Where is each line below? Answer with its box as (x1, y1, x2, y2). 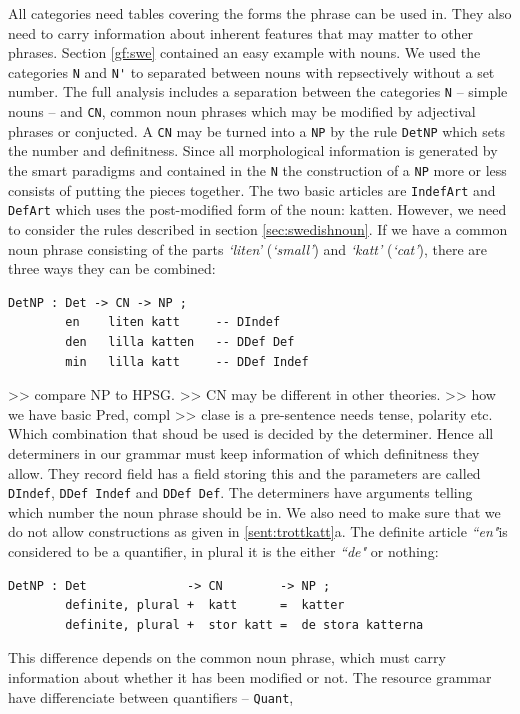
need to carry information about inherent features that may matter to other (8, 22, 474, 43)
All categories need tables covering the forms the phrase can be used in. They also (8, 3, 512, 23)
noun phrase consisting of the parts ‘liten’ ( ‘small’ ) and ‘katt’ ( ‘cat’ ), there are (8, 238, 488, 259)
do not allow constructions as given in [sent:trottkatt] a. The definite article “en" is (8, 521, 508, 542)
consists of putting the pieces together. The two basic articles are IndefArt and (8, 179, 496, 200)
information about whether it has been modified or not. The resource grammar (8, 666, 492, 687)
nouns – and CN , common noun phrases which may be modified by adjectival (8, 101, 476, 122)
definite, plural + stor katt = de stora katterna (65, 617, 424, 632)
